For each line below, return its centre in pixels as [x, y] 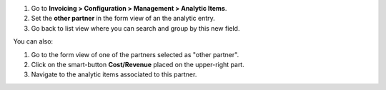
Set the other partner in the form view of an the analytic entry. [123, 19]
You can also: [33, 41]
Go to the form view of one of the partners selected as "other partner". [135, 54]
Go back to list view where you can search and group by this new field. [135, 28]
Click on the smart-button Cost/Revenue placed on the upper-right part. [138, 64]
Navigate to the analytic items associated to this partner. [114, 74]
